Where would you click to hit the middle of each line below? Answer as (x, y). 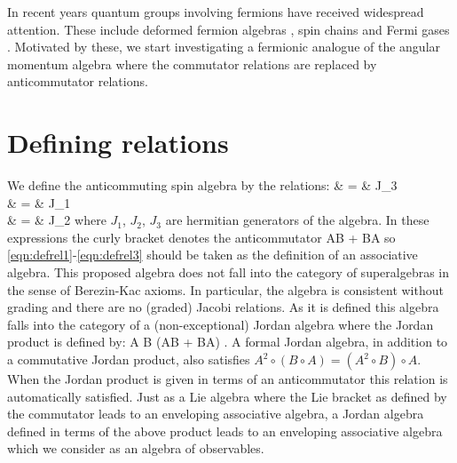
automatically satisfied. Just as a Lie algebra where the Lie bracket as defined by (227, 396)
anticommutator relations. (78, 81)
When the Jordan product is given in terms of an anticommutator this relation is (228, 379)
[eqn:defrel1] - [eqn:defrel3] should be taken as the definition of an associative (213, 255)
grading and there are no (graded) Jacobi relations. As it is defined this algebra (223, 307)
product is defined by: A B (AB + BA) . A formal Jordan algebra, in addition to (228, 342)
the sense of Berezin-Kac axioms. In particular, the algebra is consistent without (225, 289)
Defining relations (118, 143)
